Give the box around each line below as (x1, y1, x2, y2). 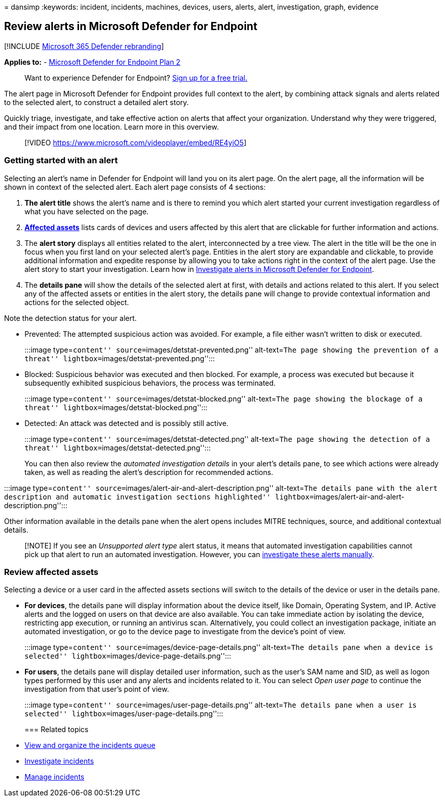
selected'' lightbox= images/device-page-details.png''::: (24, 652, 231, 661)
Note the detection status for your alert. (4, 313, 137, 322)
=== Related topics (24, 725, 89, 734)
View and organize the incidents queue (24, 741, 156, 750)
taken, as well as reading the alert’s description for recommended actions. (24, 467, 274, 477)
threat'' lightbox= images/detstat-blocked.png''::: (24, 403, 208, 412)
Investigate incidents (24, 757, 94, 766)
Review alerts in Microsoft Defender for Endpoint (4, 20, 258, 33)
